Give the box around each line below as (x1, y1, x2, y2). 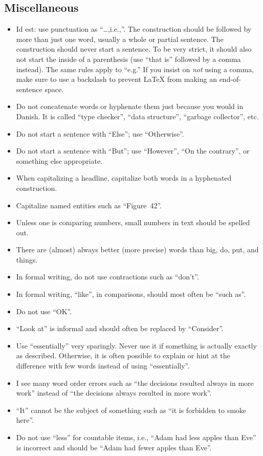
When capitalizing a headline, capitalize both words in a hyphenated (16, 172, 232, 183)
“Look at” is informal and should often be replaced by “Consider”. (16, 323, 224, 334)
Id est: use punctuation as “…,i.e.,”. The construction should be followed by (16, 24, 252, 34)
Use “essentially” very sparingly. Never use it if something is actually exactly (16, 340, 257, 351)
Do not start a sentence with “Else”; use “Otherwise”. (16, 128, 184, 139)
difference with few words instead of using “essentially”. (16, 360, 190, 371)
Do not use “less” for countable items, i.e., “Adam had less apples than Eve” (16, 432, 256, 443)
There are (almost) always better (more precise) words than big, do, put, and (16, 244, 259, 255)
